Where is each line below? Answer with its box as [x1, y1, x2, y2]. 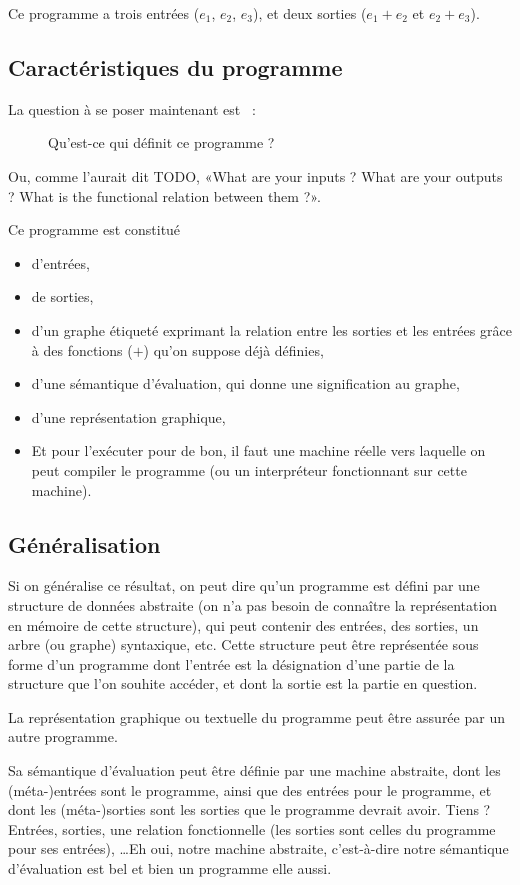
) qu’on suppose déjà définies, [143, 339, 324, 360]
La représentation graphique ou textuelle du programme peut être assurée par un [8, 706, 505, 727]
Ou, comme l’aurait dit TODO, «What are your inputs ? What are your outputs [8, 165, 503, 186]
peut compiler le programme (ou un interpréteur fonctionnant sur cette [31, 459, 467, 480]
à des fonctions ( [31, 339, 133, 360]
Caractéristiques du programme [8, 51, 343, 82]
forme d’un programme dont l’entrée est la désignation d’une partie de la [8, 653, 455, 674]
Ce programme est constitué [8, 219, 181, 240]
